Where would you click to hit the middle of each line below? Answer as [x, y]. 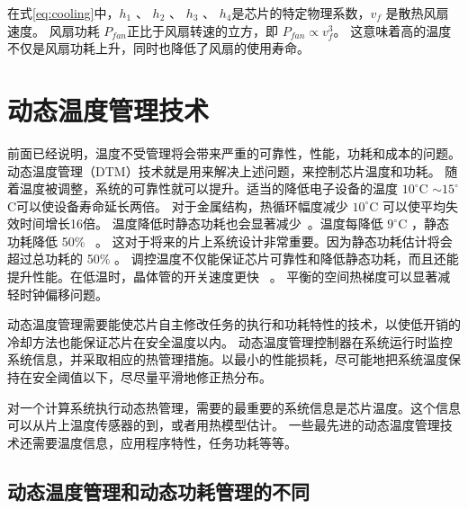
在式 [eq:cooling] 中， [63, 13]
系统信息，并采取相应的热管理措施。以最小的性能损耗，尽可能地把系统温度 [228, 359]
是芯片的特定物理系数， [301, 13]
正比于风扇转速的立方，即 [202, 30]
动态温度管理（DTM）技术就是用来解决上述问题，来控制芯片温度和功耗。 [224, 170]
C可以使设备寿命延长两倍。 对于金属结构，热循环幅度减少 [178, 205]
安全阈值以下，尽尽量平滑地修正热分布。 [152, 377]
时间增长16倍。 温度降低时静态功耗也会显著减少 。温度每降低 [201, 223]
